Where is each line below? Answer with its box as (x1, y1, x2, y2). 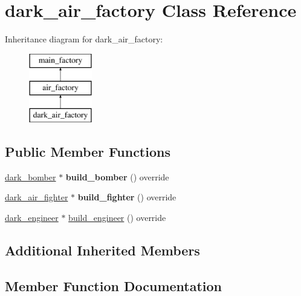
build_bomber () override (65, 170, 169, 183)
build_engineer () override (68, 211, 166, 224)
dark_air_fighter (5, 191, 68, 203)
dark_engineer (5, 211, 59, 224)
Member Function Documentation (5, 276, 222, 295)
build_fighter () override (77, 191, 176, 203)
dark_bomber (5, 170, 56, 183)
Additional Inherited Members (5, 241, 200, 260)
